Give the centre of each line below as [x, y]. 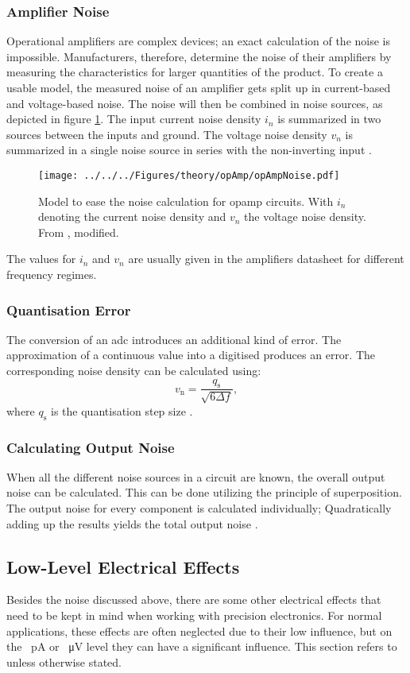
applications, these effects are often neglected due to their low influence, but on [199, 630]
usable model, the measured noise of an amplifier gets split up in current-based [199, 87]
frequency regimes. [52, 274]
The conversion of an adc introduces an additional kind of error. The [174, 339]
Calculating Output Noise [91, 447]
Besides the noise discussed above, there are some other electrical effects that [194, 600]
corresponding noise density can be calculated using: [134, 370]
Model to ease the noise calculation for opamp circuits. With [186, 201]
